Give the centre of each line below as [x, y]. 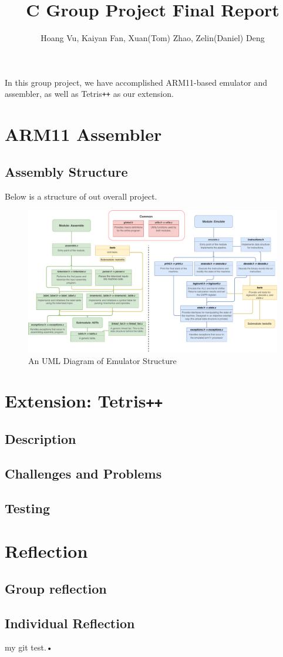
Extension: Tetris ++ [84, 401]
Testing [27, 508]
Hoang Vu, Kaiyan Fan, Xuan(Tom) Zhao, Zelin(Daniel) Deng [153, 38]
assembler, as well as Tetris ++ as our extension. [89, 94]
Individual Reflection [70, 623]
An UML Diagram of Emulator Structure [102, 360]
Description [41, 439]
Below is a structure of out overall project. [81, 196]
